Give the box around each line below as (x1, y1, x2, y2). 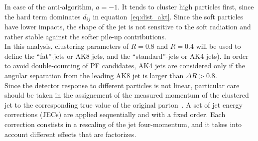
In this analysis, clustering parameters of (4, 41, 129, 51)
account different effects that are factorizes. (4, 129, 136, 139)
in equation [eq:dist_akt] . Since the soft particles (93, 11, 244, 21)
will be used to (196, 41, 241, 51)
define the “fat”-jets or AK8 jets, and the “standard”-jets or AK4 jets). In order (4, 50, 249, 61)
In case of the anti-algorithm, (4, 1, 94, 11)
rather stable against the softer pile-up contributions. (4, 31, 166, 41)
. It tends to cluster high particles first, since (118, 1, 254, 11)
